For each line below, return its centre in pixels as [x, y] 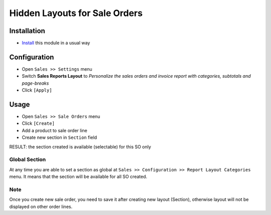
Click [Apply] [37, 90]
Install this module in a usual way [56, 43]
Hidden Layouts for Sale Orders [76, 13]
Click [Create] [38, 123]
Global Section [28, 159]
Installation [27, 31]
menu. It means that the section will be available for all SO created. [78, 177]
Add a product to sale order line [55, 130]
